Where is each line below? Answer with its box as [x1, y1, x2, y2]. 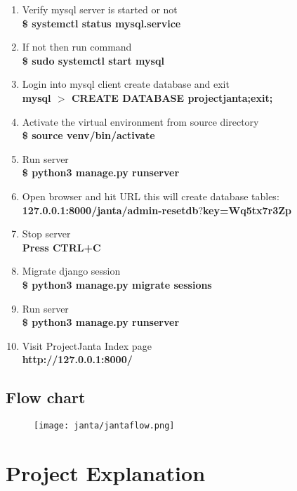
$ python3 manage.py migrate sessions [22, 277, 212, 292]
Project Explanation [6, 458, 206, 487]
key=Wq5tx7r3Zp [203, 202, 291, 217]
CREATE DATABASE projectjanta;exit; [71, 90, 273, 105]
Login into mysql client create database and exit [22, 77, 230, 91]
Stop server [22, 226, 71, 241]
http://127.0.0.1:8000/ [22, 352, 133, 367]
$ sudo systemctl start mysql [22, 53, 164, 67]
